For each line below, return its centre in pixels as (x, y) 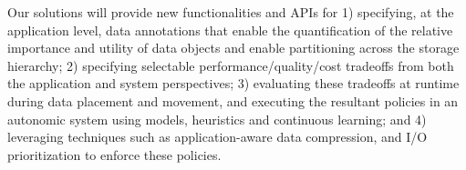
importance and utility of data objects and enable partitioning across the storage (233, 48)
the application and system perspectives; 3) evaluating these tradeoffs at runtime (233, 83)
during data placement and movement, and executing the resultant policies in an (233, 100)
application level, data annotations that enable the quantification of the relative (230, 30)
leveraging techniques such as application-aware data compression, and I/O (217, 137)
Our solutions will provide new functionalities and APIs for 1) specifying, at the (231, 12)
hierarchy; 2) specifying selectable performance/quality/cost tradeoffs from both (231, 65)
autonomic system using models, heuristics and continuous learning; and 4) (217, 119)
